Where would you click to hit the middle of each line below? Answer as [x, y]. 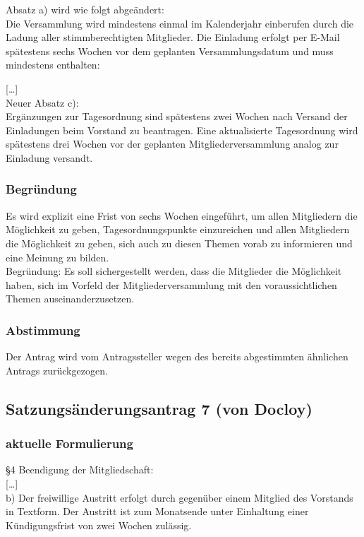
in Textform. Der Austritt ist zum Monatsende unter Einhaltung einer [157, 511]
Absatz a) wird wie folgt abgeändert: [85, 9]
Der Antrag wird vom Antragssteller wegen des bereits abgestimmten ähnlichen [177, 356]
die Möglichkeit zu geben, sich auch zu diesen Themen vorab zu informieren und [179, 243]
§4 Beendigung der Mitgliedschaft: [80, 470]
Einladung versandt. [49, 157]
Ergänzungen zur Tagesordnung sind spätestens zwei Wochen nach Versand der [177, 116]
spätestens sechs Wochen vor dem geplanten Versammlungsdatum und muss [170, 51]
